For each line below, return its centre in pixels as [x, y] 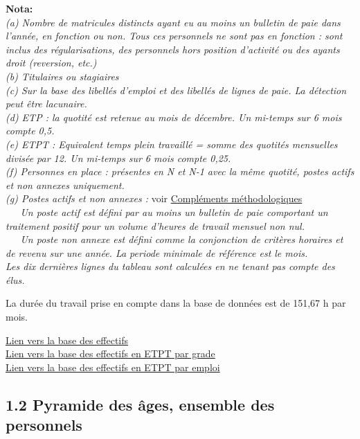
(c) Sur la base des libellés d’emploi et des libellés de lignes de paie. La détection [176, 90]
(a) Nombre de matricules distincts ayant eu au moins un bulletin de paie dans [173, 22]
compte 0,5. [30, 131]
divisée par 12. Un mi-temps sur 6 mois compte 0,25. [118, 158]
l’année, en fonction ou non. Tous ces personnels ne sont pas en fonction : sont [174, 36]
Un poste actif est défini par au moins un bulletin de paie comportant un [174, 212]
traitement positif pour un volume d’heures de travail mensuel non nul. [155, 225]
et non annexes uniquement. [65, 185]
